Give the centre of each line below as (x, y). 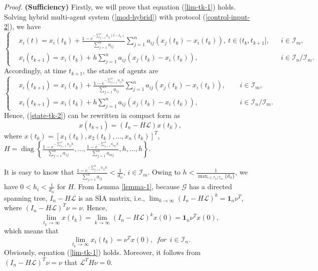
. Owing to (164, 172)
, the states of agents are (121, 71)
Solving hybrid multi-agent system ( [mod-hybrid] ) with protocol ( (105, 16)
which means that (31, 231)
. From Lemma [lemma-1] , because (127, 186)
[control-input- (228, 16)
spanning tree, (26, 197)
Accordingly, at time (35, 71)
